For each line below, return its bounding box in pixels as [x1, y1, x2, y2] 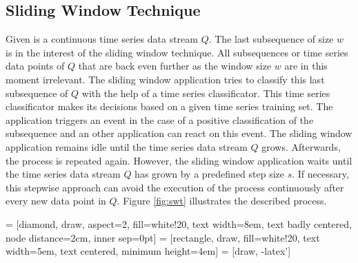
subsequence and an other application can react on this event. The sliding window [6, 126, 352, 140]
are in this [284, 59, 328, 73]
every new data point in [6, 193, 106, 208]
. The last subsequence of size [208, 32, 334, 46]
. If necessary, [292, 167, 349, 181]
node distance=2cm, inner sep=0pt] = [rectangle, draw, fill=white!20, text [6, 230, 320, 244]
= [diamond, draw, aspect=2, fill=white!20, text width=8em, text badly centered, [6, 216, 352, 231]
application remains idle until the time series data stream [6, 139, 248, 154]
